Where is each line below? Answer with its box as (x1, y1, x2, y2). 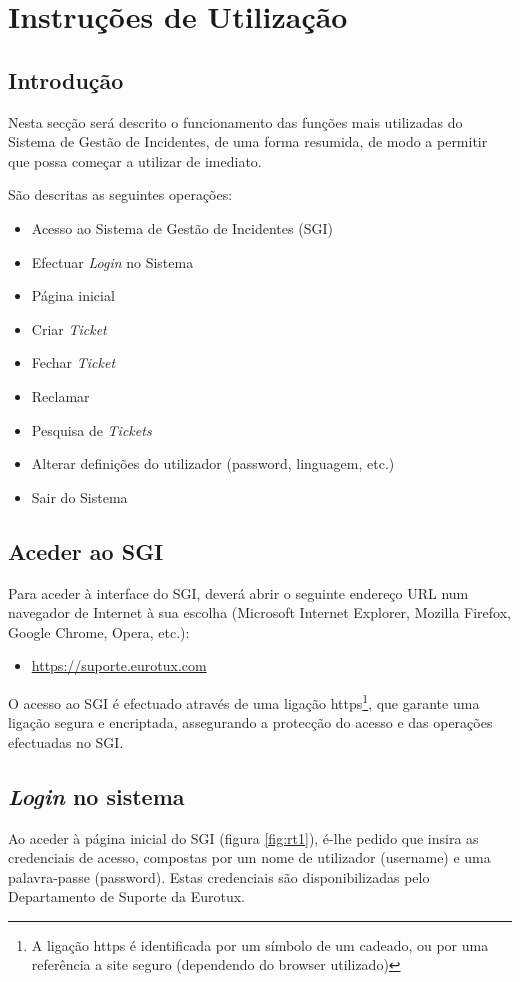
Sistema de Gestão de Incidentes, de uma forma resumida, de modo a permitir (8, 131, 488, 152)
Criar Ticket (31, 318, 107, 339)
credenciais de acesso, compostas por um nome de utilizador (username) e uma (8, 847, 491, 868)
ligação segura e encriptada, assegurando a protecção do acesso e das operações (8, 712, 493, 733)
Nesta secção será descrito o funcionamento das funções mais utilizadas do (8, 111, 463, 132)
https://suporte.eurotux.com (31, 655, 207, 676)
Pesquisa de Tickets (31, 419, 152, 440)
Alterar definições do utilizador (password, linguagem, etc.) (31, 453, 395, 474)
